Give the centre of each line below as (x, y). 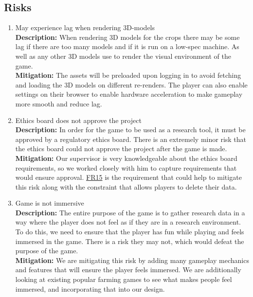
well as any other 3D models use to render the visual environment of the (123, 56)
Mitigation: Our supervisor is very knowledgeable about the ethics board (126, 158)
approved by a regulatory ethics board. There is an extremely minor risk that (131, 139)
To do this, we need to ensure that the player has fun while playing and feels (130, 232)
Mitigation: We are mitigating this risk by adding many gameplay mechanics (132, 260)
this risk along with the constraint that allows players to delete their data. (126, 186)
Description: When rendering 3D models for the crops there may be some (127, 37)
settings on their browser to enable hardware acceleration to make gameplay (129, 94)
